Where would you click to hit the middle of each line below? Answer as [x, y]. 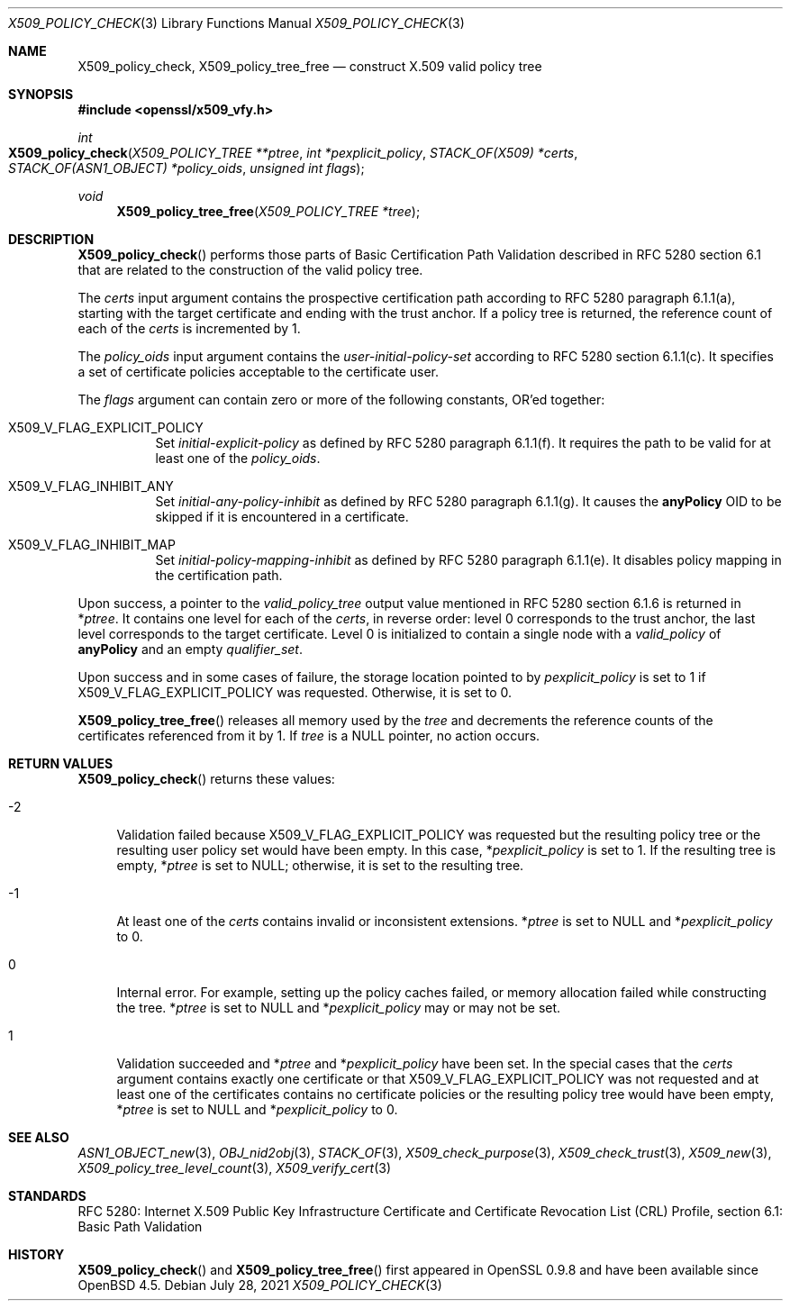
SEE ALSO [39, 1137]
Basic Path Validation [140, 1226]
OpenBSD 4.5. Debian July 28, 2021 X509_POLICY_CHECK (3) [260, 1285]
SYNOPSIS [41, 94]
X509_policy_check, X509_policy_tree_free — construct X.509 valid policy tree [310, 66]
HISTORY [36, 1254]
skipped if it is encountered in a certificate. [282, 517]
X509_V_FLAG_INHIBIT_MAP [92, 545]
